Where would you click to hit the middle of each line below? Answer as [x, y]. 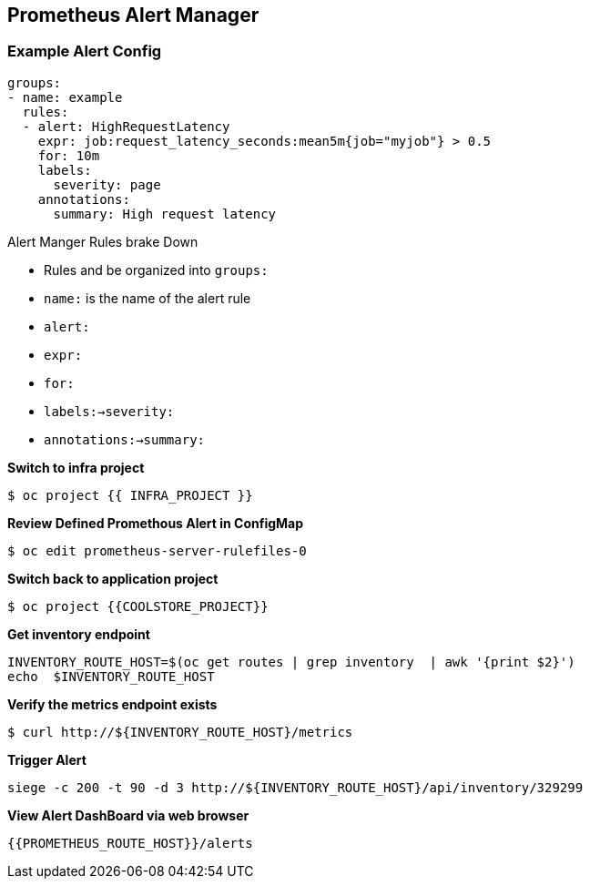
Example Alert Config [85, 51]
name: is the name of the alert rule [147, 298]
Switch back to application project [113, 578]
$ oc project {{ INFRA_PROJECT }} [130, 495]
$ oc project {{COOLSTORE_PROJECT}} [138, 606]
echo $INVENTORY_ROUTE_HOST [111, 676]
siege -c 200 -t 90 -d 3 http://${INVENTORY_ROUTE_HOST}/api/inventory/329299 [295, 787]
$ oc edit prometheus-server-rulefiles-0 [157, 550]
